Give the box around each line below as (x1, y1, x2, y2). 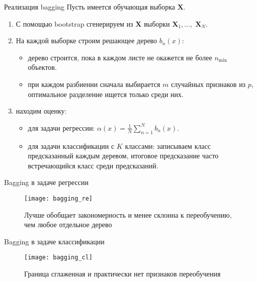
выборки (144, 18, 170, 29)
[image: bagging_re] (24, 195, 93, 202)
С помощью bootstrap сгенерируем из (16, 18, 133, 29)
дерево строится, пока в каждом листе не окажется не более (28, 52, 212, 62)
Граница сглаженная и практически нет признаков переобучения (24, 268, 221, 279)
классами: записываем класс (125, 140, 211, 151)
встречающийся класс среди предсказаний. (28, 160, 158, 170)
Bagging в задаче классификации (4, 236, 105, 246)
